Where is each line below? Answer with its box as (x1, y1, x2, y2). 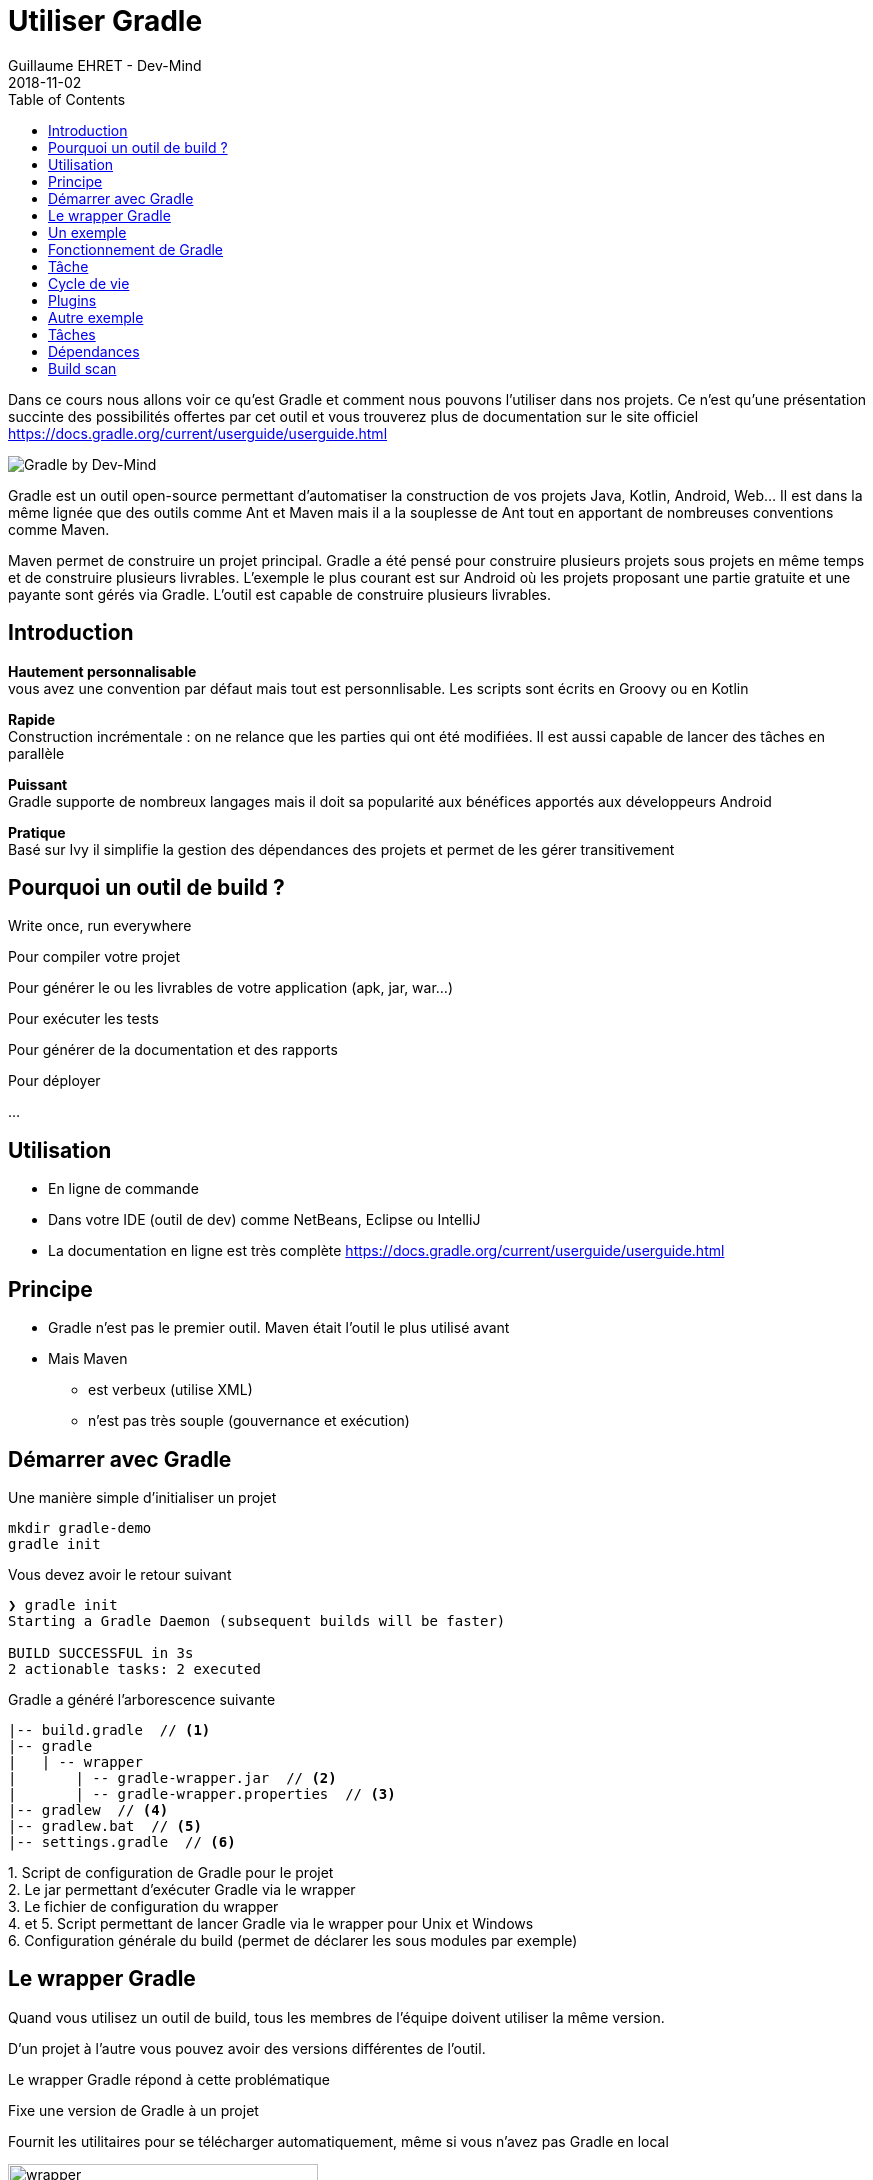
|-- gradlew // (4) (8, 1801, 169, 1818)
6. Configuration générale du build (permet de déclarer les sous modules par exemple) (8, 1931, 578, 1949)
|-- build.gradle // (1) (8, 1721, 211, 1738)
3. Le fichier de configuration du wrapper (8, 1897, 279, 1915)
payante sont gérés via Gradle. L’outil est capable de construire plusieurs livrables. (8, 585, 552, 603)
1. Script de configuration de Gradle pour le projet (8, 1863, 334, 1881)
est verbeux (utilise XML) (88, 1381, 253, 1399)
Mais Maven (48, 1350, 128, 1368)
